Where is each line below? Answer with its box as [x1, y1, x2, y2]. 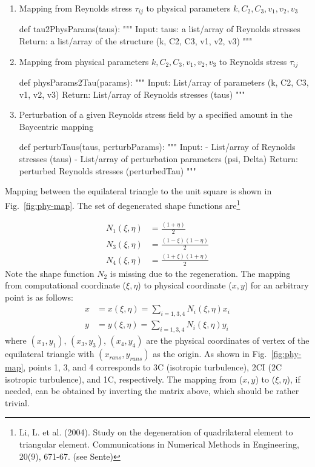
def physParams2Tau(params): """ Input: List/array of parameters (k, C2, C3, [19, 76, 309, 89]
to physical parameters [146, 2, 231, 14]
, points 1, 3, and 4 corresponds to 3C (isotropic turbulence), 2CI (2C [23, 361, 282, 373]
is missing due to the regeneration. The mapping [110, 267, 291, 279]
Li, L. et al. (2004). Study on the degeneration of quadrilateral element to [19, 426, 293, 438]
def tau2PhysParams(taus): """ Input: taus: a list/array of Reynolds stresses [19, 22, 300, 35]
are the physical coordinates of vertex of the [146, 334, 310, 347]
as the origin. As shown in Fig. [153, 347, 267, 360]
